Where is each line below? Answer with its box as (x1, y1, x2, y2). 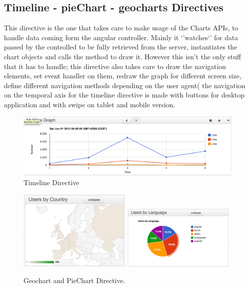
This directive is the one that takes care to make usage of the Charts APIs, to (4, 23, 238, 33)
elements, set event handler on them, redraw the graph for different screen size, (4, 71, 242, 81)
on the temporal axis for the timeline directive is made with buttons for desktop (4, 90, 245, 100)
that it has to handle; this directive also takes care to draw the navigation (4, 61, 226, 71)
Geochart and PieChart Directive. (24, 275, 125, 286)
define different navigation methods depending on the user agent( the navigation (4, 80, 246, 90)
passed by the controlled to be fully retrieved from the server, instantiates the (4, 42, 237, 52)
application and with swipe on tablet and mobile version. (4, 99, 175, 109)
